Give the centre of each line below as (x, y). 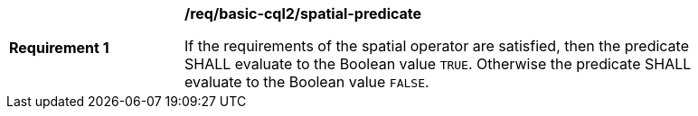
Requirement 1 (59, 48)
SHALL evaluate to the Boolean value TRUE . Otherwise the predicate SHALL (438, 64)
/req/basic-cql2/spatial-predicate (303, 13)
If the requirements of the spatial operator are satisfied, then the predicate (437, 46)
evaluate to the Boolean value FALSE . (307, 82)
